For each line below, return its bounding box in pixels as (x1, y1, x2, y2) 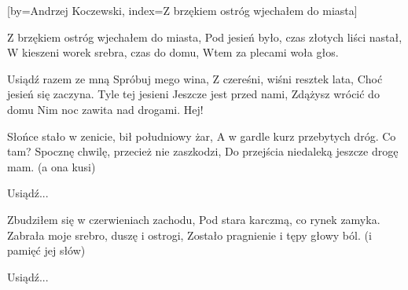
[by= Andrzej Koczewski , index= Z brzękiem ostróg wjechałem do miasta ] (7, 2, 358, 18)
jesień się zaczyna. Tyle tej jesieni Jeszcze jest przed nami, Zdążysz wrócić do (7, 86, 380, 102)
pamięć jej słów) (7, 242, 86, 259)
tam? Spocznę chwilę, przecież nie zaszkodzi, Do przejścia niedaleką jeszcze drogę (7, 143, 399, 160)
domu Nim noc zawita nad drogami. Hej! (7, 101, 204, 117)
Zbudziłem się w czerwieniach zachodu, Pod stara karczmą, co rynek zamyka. (7, 211, 380, 227)
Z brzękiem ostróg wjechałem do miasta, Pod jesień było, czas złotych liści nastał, (7, 28, 402, 45)
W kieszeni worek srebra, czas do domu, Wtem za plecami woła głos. (7, 44, 339, 61)
